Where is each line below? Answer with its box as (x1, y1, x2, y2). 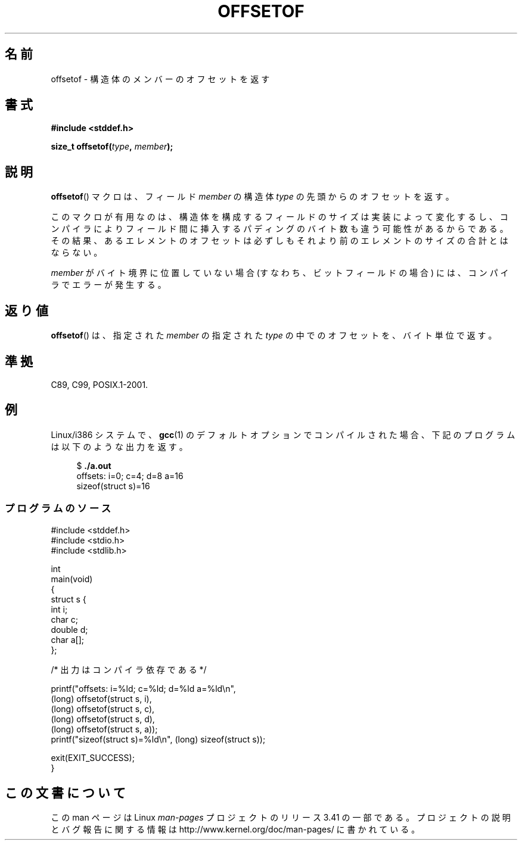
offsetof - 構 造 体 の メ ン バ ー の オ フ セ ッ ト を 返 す (51, 73, 270, 84)
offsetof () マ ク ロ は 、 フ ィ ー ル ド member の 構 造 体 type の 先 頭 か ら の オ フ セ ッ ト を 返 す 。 (51, 191, 454, 202)
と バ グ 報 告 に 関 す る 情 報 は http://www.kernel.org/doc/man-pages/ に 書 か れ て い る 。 (51, 824, 420, 835)
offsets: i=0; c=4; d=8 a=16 (76, 470, 184, 481)
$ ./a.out (76, 460, 111, 471)
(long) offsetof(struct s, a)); (51, 723, 158, 734)
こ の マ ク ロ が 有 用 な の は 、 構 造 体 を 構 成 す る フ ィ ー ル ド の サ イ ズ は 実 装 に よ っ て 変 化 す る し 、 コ (51, 212, 508, 222)
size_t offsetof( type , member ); (51, 141, 173, 152)
